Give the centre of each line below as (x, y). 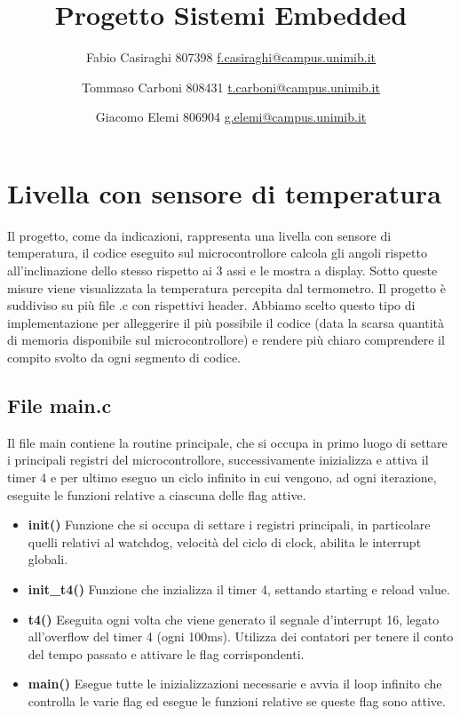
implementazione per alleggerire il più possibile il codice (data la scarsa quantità (226, 322)
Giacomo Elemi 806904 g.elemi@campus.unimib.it (231, 117)
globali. (48, 559)
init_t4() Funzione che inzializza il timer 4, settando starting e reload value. (239, 589)
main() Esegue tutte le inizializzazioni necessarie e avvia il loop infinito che (235, 684)
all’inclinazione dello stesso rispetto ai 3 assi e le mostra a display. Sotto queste (222, 270)
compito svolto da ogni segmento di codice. (124, 357)
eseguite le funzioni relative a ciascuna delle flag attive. (157, 494)
